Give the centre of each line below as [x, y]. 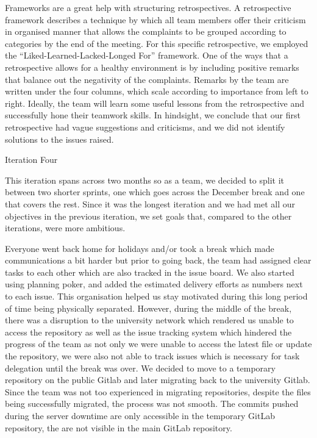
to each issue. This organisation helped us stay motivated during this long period [156, 296]
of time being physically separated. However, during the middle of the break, [148, 308]
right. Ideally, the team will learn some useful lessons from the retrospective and [155, 103]
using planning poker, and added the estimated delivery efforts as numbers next [154, 284]
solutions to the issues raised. [59, 139]
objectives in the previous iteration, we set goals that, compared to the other [148, 216]
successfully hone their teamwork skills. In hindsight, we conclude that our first [153, 115]
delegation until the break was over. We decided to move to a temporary [140, 368]
